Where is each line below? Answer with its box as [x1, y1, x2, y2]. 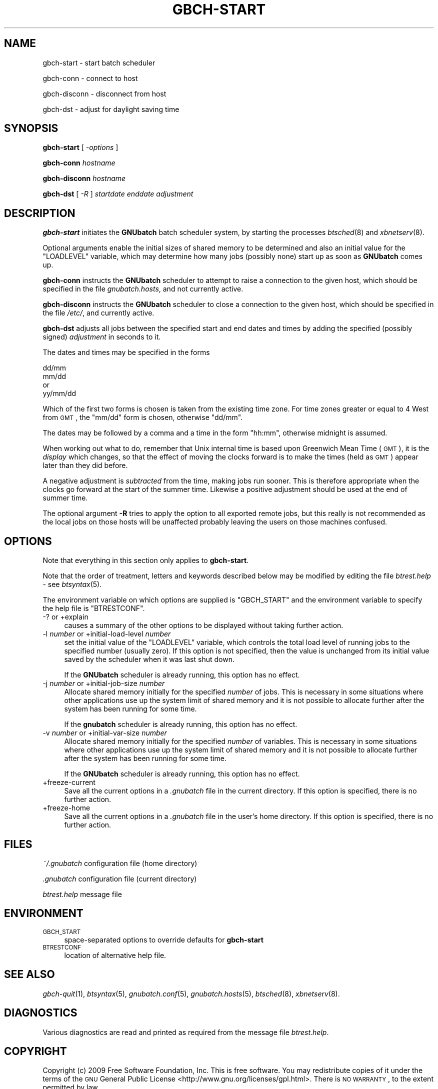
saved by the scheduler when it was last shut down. [64, 655, 234, 664]
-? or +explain [42, 612, 88, 621]
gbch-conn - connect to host [42, 73, 138, 82]
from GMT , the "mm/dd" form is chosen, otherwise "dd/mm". [42, 413, 243, 422]
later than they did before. [42, 461, 128, 470]
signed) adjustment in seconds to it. [42, 332, 161, 341]
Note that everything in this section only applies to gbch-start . [42, 556, 249, 565]
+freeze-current [42, 778, 95, 787]
